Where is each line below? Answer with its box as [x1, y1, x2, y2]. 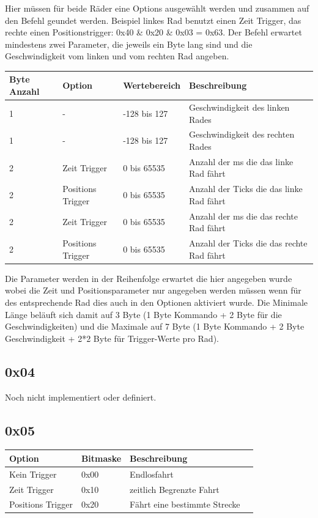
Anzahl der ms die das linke [189, 155, 294, 168]
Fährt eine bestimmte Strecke [130, 498, 240, 511]
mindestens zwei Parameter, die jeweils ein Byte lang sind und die [5, 37, 253, 50]
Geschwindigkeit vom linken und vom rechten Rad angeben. [5, 50, 229, 62]
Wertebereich [123, 79, 181, 92]
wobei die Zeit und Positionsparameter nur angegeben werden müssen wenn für [5, 284, 301, 297]
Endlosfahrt [130, 467, 174, 480]
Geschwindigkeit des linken [189, 100, 290, 113]
